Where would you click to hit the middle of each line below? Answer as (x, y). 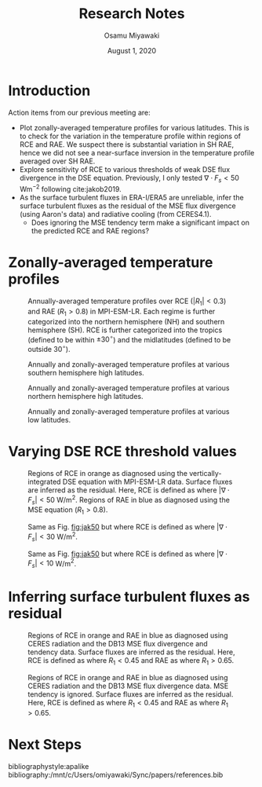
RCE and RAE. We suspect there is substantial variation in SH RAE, (126, 144)
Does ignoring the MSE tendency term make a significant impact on (140, 223)
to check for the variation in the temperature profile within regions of (130, 136)
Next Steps (45, 744)
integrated (44, 481)
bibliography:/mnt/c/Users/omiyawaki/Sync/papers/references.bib (116, 774)
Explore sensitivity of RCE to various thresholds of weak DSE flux (125, 169)
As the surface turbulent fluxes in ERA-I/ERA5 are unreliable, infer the (132, 198)
